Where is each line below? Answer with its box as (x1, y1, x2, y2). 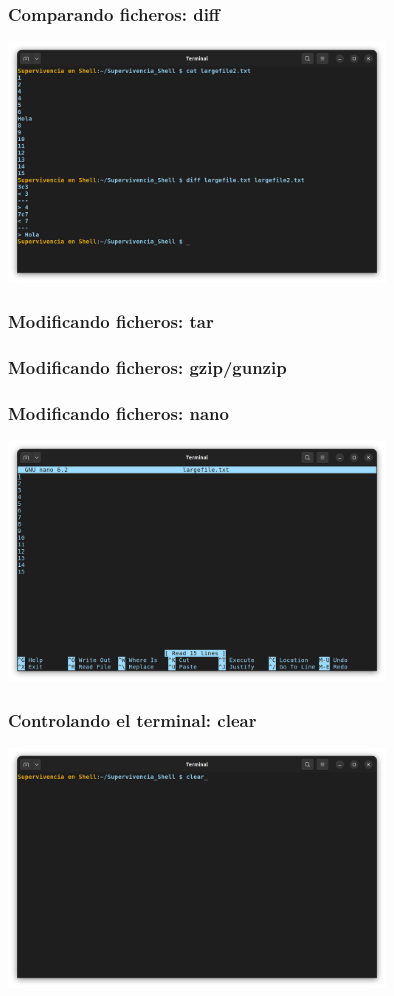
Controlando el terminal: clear (8, 707, 257, 732)
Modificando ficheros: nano (8, 400, 229, 425)
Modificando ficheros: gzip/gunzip (8, 354, 287, 379)
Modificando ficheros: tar (8, 309, 214, 334)
